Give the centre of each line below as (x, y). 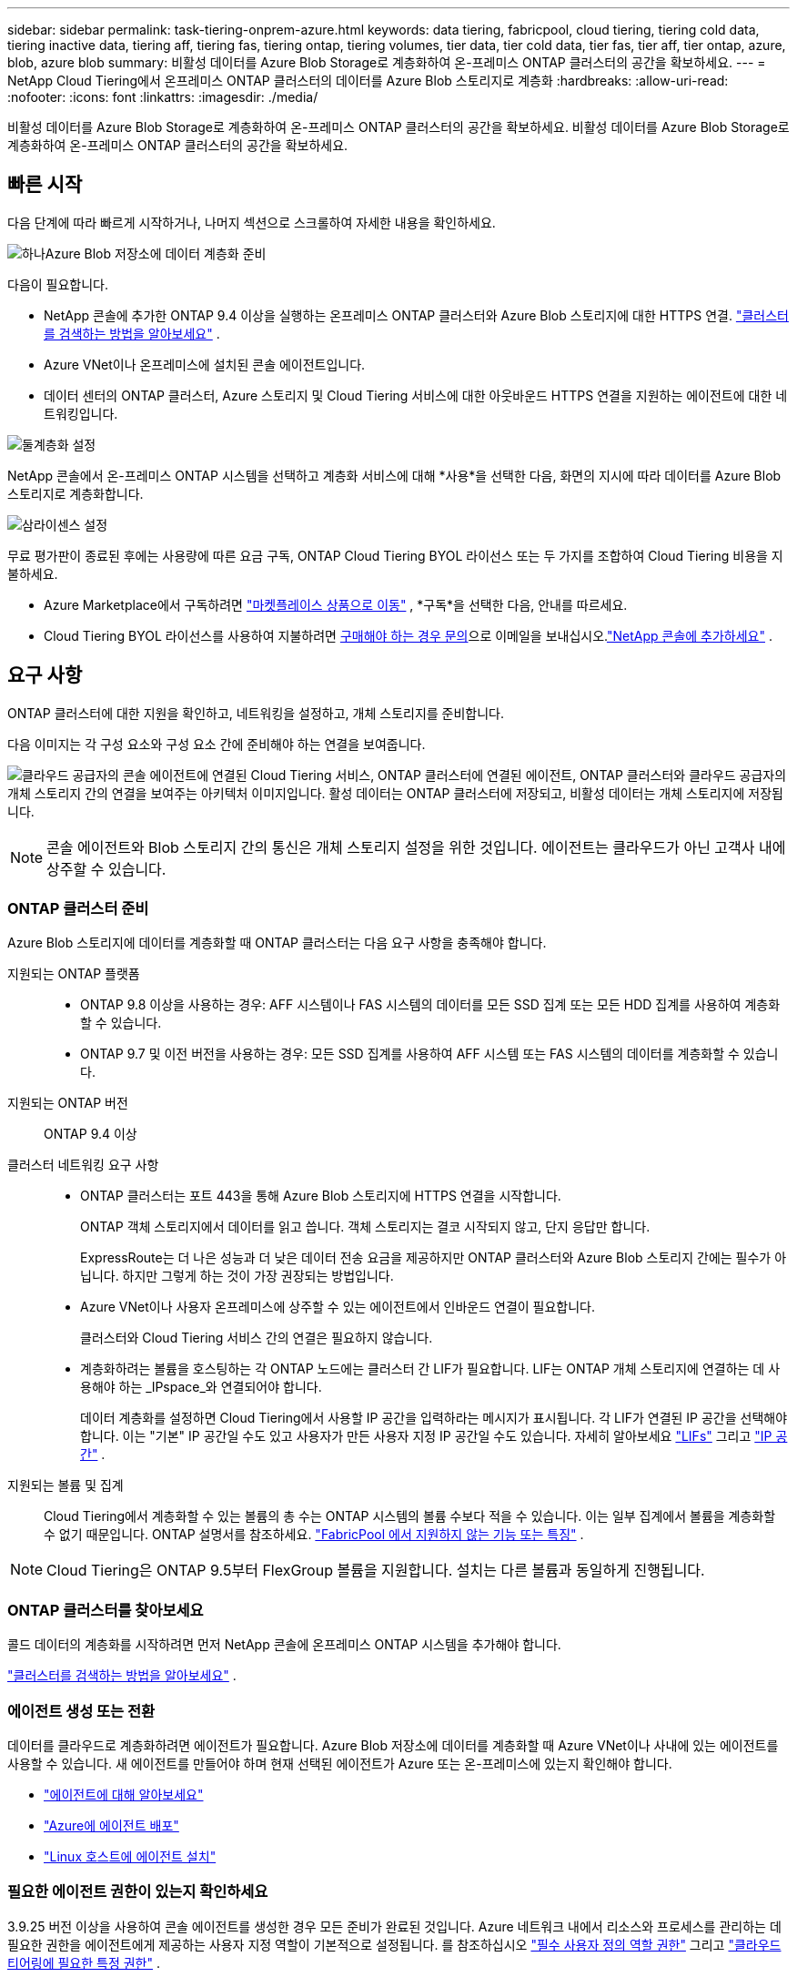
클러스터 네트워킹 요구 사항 (83, 1165)
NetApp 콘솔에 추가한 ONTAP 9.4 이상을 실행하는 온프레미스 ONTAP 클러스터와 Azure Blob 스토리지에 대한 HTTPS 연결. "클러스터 (416, 315)
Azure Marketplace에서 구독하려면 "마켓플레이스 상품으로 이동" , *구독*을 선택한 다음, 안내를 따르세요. (336, 604)
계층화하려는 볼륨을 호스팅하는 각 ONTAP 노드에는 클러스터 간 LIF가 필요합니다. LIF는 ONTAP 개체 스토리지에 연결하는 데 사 (430, 1369)
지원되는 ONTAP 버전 (68, 1103)
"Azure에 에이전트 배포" (111, 1825)
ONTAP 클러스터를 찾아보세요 (106, 1610)
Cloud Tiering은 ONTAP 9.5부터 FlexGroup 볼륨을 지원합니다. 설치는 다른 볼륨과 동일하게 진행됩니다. (376, 1571)
